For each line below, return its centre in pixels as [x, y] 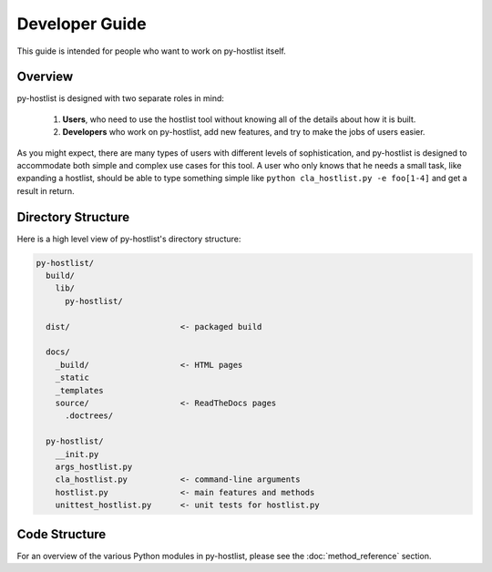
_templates [79, 390]
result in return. [46, 190]
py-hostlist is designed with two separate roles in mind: [121, 98]
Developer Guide [82, 24]
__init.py [77, 454]
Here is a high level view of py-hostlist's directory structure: [129, 239]
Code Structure [61, 534]
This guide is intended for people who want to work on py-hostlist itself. [151, 51]
